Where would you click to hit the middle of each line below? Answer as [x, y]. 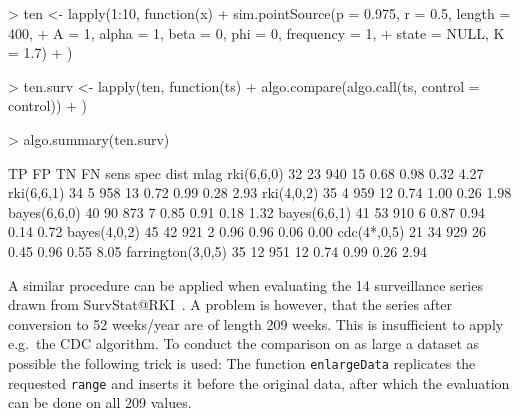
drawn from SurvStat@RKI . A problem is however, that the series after [230, 304]
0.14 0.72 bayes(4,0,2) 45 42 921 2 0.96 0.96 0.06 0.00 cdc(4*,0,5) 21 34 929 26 [247, 231]
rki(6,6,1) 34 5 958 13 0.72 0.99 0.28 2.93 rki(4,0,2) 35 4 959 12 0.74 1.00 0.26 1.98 [260, 192]
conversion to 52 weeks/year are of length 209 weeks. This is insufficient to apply [256, 323]
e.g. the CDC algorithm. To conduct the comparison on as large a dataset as [244, 343]
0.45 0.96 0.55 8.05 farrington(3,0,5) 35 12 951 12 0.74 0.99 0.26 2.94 [217, 250]
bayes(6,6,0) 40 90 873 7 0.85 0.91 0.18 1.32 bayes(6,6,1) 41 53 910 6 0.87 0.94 [246, 211]
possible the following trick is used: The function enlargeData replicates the [242, 362]
